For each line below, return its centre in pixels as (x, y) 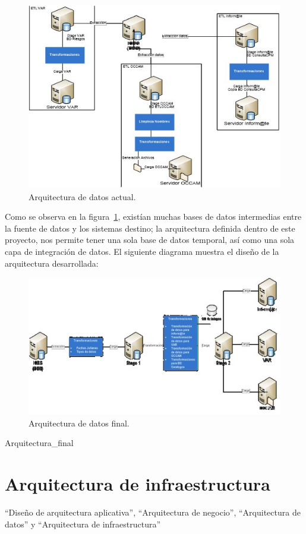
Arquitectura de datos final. (79, 423)
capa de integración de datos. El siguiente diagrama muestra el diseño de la (142, 252)
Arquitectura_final (39, 443)
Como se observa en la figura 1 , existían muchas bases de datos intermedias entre (153, 217)
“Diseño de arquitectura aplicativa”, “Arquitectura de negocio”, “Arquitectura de (153, 512)
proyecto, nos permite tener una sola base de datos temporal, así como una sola (150, 240)
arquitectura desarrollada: (52, 263)
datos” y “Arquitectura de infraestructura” (83, 524)
